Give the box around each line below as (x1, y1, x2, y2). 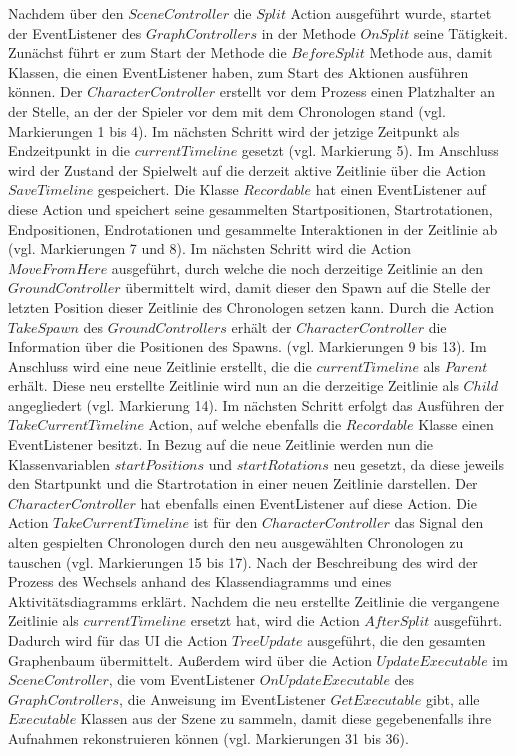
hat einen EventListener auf (315, 179, 486, 200)
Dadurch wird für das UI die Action (8, 630, 228, 650)
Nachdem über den (8, 3, 124, 23)
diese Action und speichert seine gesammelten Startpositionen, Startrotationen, (8, 198, 493, 219)
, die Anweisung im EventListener (119, 688, 326, 709)
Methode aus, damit (369, 42, 493, 63)
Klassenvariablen (8, 453, 111, 474)
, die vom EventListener (108, 669, 256, 690)
